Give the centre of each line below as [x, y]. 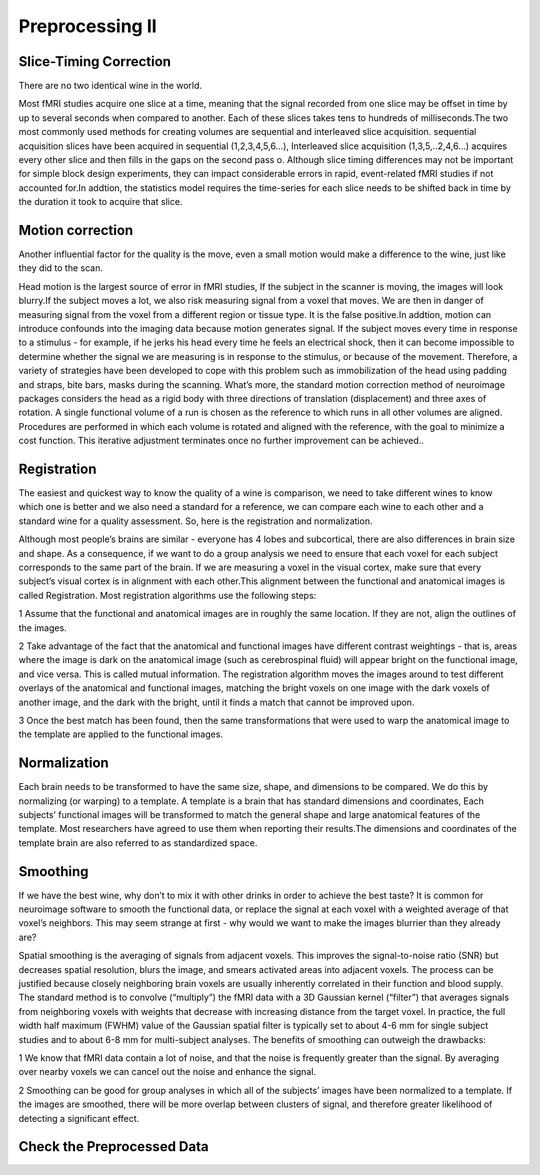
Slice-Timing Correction [95, 61]
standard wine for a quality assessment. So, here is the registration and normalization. [195, 521]
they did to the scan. [61, 268]
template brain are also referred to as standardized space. [138, 842]
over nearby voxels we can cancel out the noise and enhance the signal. [167, 1072]
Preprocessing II [87, 26]
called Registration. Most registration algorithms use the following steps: [167, 595]
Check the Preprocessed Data [113, 1146]
